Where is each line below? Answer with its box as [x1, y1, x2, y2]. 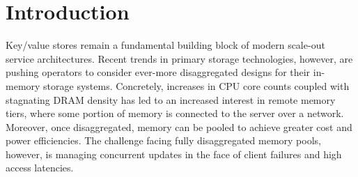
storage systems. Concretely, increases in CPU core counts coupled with [43, 78, 350, 93]
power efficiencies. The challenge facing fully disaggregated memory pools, [6, 133, 321, 148]
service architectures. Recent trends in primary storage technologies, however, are [6, 51, 353, 66]
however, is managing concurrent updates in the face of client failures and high [6, 146, 342, 161]
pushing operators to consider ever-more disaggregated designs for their [6, 65, 311, 79]
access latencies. [6, 160, 74, 175]
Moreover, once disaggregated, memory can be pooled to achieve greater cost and [6, 119, 352, 134]
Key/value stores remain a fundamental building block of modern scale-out [6, 38, 325, 52]
